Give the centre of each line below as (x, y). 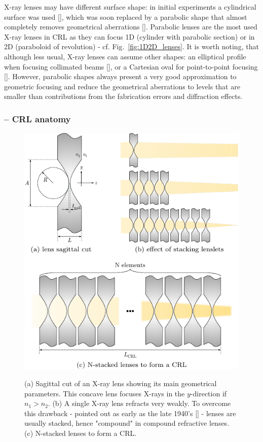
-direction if (209, 393)
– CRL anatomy (37, 118)
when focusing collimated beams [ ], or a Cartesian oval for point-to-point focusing (131, 66)
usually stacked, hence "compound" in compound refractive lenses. (127, 423)
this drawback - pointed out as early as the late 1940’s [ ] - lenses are (130, 413)
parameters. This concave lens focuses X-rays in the (105, 393)
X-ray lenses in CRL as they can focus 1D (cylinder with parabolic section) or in (129, 36)
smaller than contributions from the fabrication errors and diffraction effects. (123, 96)
